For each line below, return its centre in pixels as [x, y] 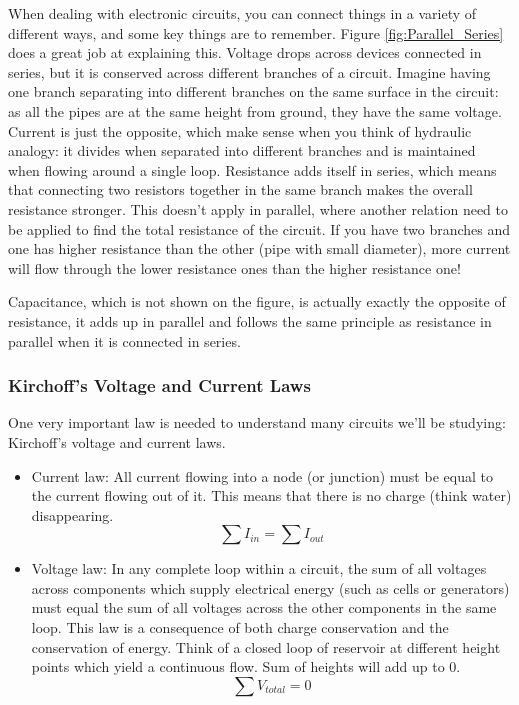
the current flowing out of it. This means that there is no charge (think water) [271, 495]
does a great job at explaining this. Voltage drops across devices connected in [245, 52]
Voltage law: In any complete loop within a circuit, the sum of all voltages [259, 568]
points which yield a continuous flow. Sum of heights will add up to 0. [246, 666]
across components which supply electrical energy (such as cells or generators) [270, 587]
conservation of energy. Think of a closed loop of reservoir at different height [266, 646]
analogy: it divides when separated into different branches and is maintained [242, 150]
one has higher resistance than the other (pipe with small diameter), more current [259, 248]
